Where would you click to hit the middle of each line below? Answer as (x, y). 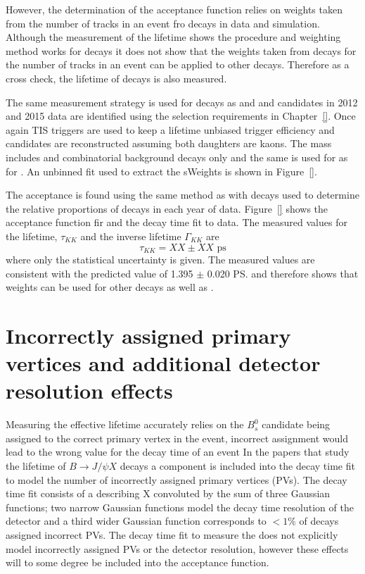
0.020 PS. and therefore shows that (283, 273)
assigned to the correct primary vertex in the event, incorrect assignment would (177, 438)
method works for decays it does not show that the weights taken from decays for (181, 50)
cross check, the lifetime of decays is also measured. (116, 78)
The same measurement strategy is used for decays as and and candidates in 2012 (182, 102)
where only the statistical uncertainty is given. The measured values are (160, 259)
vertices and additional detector (163, 363)
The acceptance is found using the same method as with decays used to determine (182, 195)
